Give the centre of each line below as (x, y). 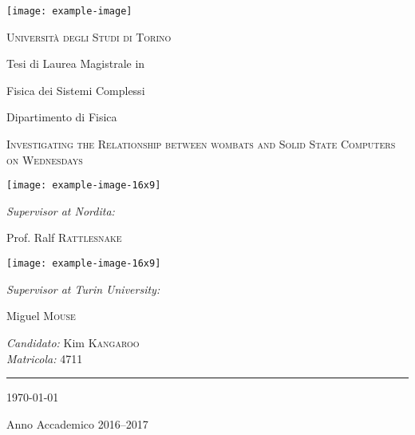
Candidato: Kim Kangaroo (73, 342)
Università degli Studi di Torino (89, 36)
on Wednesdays (45, 159)
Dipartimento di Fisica (62, 117)
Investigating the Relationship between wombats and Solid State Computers (201, 144)
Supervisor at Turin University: (83, 289)
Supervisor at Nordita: (61, 210)
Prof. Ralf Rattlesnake (64, 237)
